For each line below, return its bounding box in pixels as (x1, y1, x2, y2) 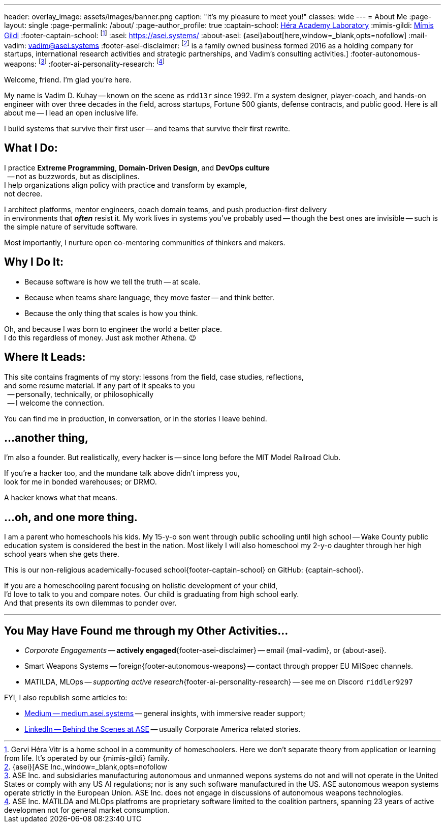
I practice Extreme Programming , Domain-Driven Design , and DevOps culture (4, 163, 270, 172)
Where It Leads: (4, 351, 86, 364)
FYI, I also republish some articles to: (4, 693, 128, 702)
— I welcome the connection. (7, 398, 104, 407)
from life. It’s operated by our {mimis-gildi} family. (4, 754, 170, 763)
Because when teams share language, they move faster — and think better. (24, 293, 274, 302)
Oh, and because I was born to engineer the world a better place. (4, 324, 222, 333)
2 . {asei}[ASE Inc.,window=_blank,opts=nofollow (4, 762, 167, 772)
